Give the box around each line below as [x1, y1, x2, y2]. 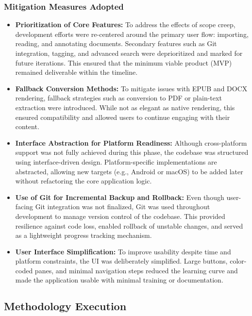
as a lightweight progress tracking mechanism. [15, 230, 152, 240]
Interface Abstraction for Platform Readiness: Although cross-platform [15, 137, 247, 148]
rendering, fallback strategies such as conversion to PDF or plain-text [15, 93, 222, 103]
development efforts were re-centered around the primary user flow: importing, [15, 29, 249, 39]
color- [230, 256, 247, 266]
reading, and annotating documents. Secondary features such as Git [15, 38, 217, 49]
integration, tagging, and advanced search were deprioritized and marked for [15, 48, 243, 58]
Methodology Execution [4, 299, 127, 314]
